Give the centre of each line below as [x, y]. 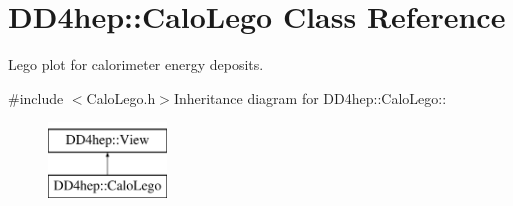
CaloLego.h [121, 97]
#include [36, 97]
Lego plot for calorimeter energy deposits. [136, 64]
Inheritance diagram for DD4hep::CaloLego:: [310, 97]
